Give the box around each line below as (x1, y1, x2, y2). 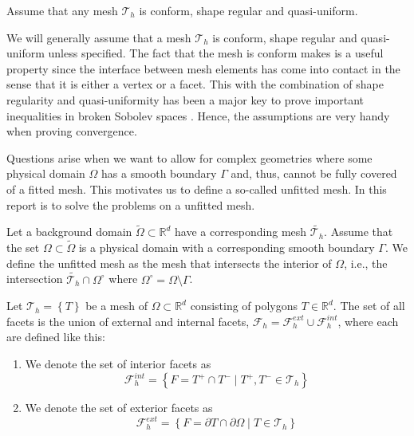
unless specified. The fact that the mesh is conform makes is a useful (48, 45, 384, 61)
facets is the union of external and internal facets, (6, 312, 250, 329)
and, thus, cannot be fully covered (231, 165, 397, 182)
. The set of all (333, 297, 405, 314)
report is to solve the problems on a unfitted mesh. (6, 196, 255, 213)
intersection (6, 270, 63, 287)
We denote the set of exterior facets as (25, 399, 213, 416)
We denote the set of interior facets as (25, 355, 211, 371)
